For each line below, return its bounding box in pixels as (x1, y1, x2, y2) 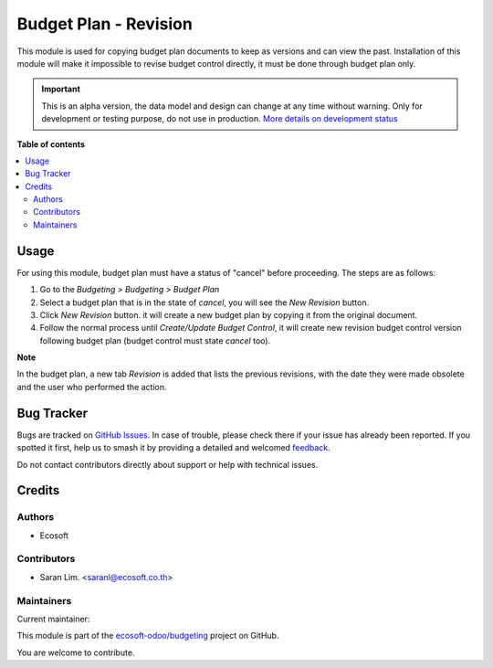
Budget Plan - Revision (16, 14, 194, 34)
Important (41, 83, 81, 95)
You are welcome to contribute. (16, 647, 135, 658)
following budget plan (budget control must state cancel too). (39, 334, 271, 346)
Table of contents (16, 138, 86, 150)
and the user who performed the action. (16, 381, 168, 392)
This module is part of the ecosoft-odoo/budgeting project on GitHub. (16, 631, 279, 641)
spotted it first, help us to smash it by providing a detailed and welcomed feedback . (16, 442, 330, 453)
